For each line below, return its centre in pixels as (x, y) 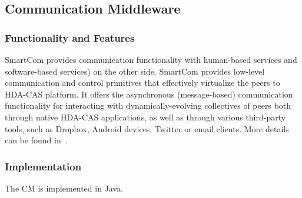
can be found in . (36, 140)
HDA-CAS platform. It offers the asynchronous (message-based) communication (149, 94)
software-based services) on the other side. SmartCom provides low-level (135, 71)
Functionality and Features (70, 37)
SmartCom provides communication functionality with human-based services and (151, 59)
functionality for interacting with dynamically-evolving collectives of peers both (148, 105)
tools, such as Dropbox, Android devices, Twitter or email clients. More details (147, 128)
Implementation (43, 166)
